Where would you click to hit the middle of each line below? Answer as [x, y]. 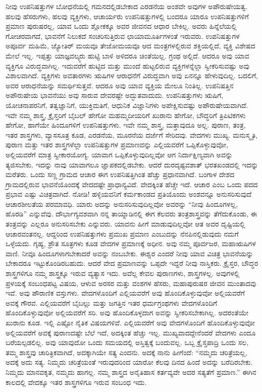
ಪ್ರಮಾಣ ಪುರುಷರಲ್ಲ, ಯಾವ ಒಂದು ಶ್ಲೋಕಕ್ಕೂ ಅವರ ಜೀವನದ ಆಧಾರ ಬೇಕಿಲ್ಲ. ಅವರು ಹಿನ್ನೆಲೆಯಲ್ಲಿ [121, 26]
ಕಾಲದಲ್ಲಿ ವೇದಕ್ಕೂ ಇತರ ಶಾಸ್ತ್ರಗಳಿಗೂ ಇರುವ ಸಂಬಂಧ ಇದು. [76, 382]
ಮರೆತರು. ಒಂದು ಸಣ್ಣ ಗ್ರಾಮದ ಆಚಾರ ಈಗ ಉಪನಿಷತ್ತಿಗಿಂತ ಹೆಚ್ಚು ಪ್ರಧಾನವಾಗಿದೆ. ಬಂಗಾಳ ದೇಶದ [120, 174]
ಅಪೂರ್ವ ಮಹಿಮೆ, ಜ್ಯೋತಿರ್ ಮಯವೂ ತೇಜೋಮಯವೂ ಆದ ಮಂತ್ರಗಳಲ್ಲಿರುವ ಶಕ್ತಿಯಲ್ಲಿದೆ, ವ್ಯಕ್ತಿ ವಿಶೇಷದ [130, 46]
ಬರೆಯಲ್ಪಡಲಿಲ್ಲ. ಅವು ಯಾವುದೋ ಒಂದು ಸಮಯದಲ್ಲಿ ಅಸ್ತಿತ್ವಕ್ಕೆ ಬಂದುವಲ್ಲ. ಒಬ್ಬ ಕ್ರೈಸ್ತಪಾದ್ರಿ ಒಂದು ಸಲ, [127, 342]
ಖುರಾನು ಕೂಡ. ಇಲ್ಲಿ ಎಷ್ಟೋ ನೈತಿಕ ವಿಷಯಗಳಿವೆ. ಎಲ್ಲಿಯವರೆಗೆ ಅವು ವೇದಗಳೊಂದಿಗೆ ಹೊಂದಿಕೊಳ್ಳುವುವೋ [130, 322]
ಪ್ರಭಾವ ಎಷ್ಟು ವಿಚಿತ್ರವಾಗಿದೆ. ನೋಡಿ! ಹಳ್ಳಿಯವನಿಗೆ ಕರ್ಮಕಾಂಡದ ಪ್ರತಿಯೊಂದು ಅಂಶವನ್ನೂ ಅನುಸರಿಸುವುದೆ [129, 194]
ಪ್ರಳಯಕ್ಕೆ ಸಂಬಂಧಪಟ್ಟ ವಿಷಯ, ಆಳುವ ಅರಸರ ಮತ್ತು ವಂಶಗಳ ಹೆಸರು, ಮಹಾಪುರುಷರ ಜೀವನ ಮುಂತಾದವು [131, 283]
